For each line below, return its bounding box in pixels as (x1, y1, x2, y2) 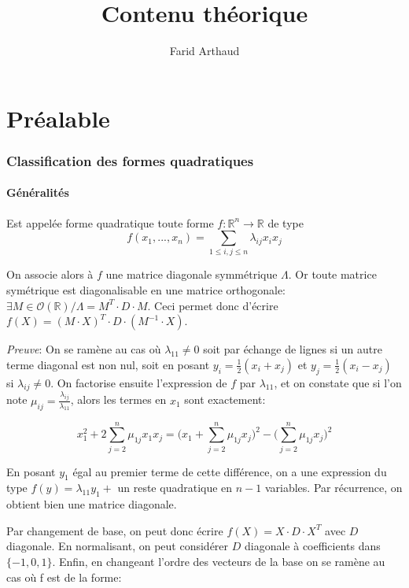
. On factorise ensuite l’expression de (50, 374, 227, 390)
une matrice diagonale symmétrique (105, 266, 278, 283)
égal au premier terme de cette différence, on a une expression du (72, 463, 387, 479)
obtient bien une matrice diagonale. (6, 496, 177, 512)
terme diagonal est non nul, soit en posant (6, 356, 210, 372)
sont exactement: (184, 391, 266, 408)
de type (267, 214, 304, 231)
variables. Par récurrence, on (264, 479, 403, 496)
